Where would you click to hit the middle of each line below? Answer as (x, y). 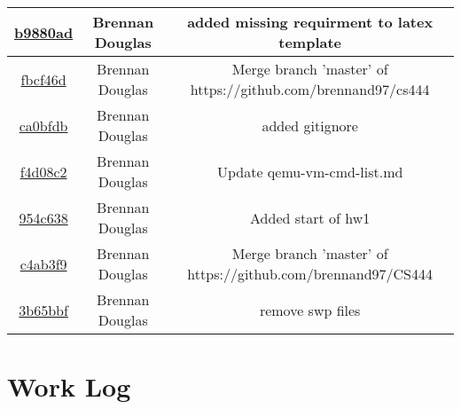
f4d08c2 (43, 171)
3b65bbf (43, 310)
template (310, 42)
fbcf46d (43, 79)
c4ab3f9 (43, 263)
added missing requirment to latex (310, 22)
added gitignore (310, 125)
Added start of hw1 (310, 217)
